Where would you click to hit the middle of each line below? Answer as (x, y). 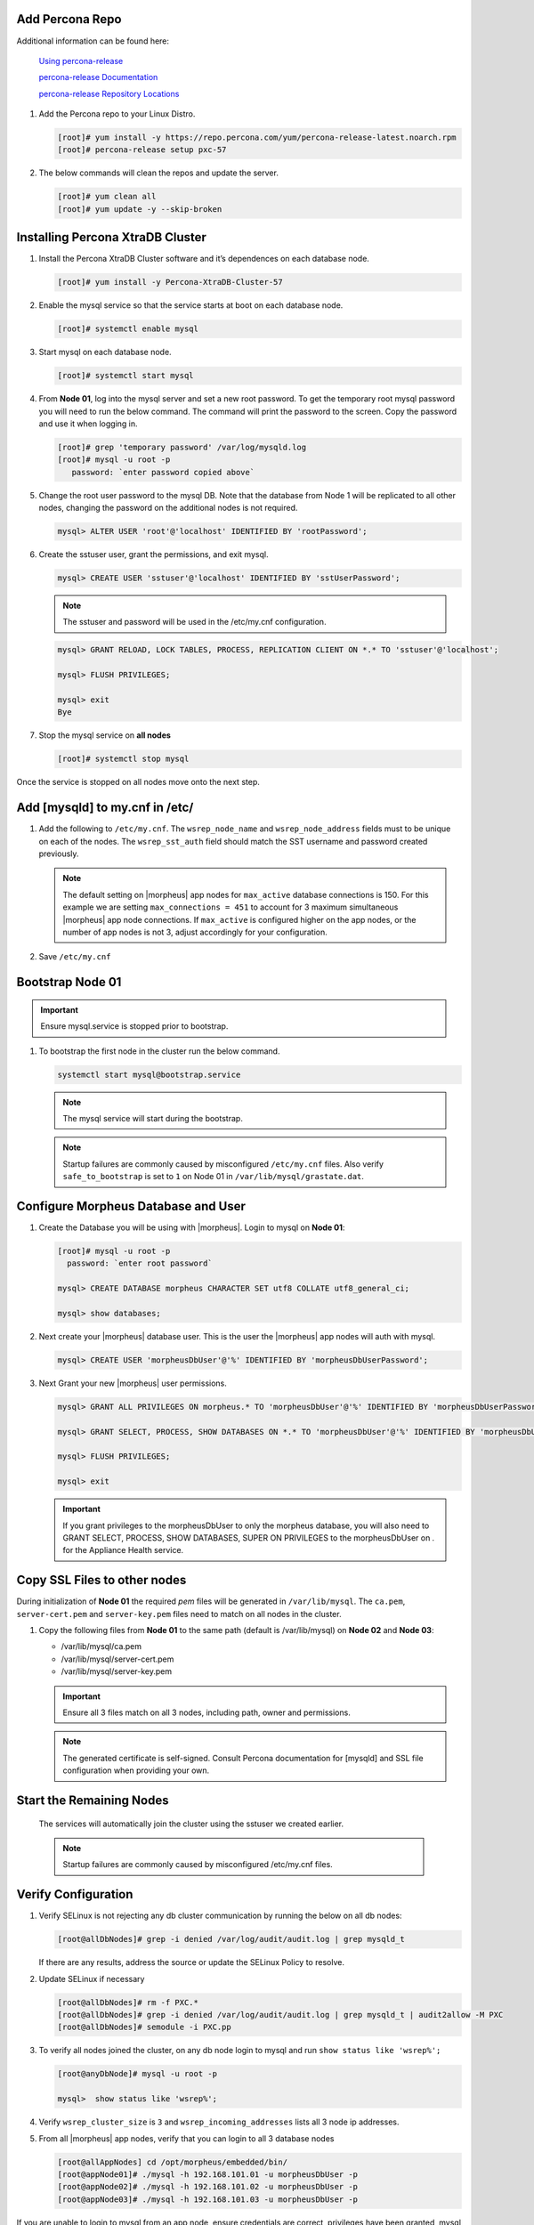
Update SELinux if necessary (92, 1978)
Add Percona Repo (69, 19)
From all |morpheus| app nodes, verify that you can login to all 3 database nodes (186, 2138)
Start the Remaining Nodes (93, 1801)
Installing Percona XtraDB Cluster (111, 237)
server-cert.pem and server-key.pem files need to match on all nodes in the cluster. (179, 1614)
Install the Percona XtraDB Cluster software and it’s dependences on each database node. (204, 259)
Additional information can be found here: (93, 41)
